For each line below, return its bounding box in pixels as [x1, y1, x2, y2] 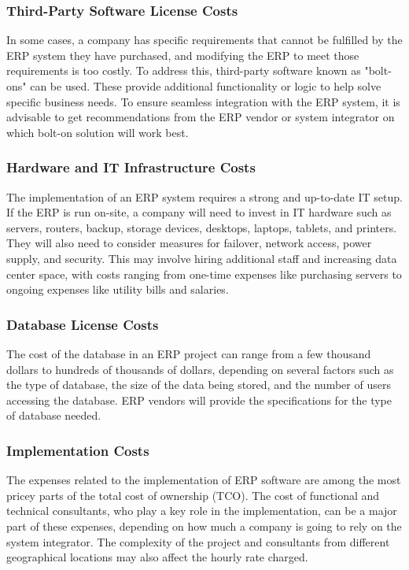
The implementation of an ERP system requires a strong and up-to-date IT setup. [6, 188, 403, 205]
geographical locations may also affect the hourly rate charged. [6, 549, 308, 565]
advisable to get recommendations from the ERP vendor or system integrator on [6, 109, 395, 125]
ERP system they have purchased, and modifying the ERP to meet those [6, 46, 359, 63]
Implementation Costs [6, 440, 149, 460]
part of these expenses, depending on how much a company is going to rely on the [6, 517, 402, 534]
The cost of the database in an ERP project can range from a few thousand [6, 345, 371, 361]
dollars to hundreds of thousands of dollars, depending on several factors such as [6, 361, 394, 377]
